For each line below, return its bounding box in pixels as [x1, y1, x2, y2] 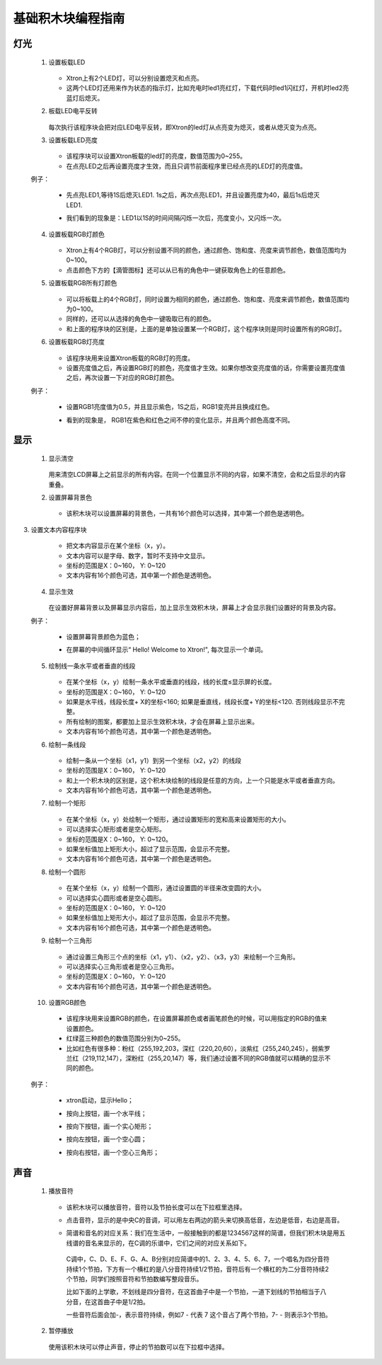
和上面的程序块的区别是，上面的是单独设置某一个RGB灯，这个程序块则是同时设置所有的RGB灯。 [66, 324, 346, 333]
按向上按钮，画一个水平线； [66, 1109, 147, 1117]
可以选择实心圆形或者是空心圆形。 [66, 894, 166, 902]
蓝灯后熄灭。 [66, 93, 104, 102]
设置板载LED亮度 [48, 135, 98, 144]
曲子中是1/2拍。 [103, 1297, 150, 1306]
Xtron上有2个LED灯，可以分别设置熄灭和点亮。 [66, 74, 203, 82]
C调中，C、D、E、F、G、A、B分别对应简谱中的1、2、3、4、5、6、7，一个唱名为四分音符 [66, 1255, 330, 1263]
